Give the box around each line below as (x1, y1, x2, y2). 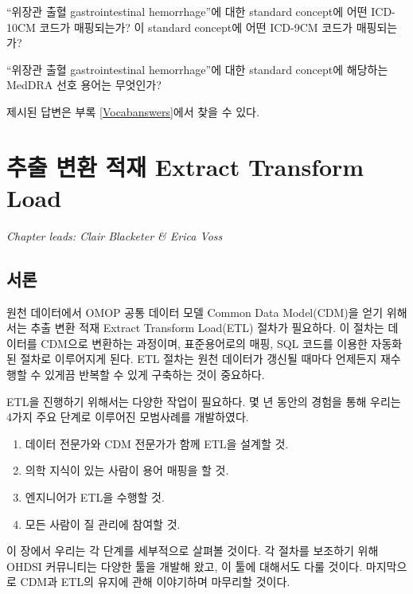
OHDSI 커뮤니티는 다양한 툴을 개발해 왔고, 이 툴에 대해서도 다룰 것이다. (6, 557, 363, 574)
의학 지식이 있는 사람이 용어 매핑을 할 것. (25, 462, 229, 479)
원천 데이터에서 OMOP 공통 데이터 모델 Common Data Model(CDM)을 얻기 (6, 303, 384, 320)
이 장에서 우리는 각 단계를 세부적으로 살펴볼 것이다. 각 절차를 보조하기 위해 (6, 542, 379, 559)
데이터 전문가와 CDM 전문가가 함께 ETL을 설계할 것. (25, 435, 289, 451)
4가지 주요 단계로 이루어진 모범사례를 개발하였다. (6, 408, 249, 425)
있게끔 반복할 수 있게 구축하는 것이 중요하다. (44, 366, 265, 383)
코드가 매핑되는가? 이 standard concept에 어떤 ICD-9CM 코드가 (39, 18, 353, 35)
